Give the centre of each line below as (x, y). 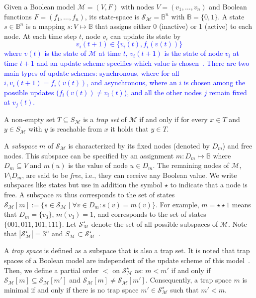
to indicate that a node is (209, 185)
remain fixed (228, 92)
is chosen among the (214, 82)
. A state (231, 16)
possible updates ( (32, 92)
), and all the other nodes (163, 92)
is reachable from (76, 129)
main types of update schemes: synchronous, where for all (92, 73)
